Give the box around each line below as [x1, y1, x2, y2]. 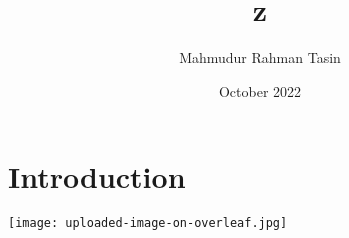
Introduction [8, 156, 186, 197]
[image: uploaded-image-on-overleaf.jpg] [8, 216, 288, 231]
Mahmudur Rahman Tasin [179, 47, 341, 68]
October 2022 [218, 80, 302, 101]
